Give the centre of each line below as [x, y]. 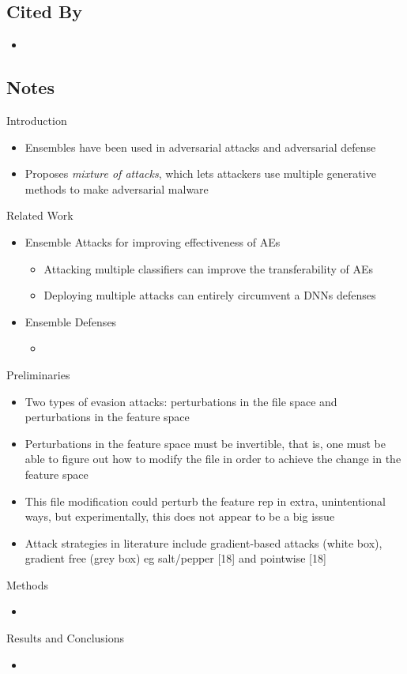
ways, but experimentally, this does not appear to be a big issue [180, 516]
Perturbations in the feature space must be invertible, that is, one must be [205, 443]
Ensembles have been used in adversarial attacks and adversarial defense [200, 147]
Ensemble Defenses [71, 321]
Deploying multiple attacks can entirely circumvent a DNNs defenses [210, 295]
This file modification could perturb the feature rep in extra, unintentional [205, 501]
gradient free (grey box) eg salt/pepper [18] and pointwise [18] [175, 558]
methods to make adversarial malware [117, 188]
